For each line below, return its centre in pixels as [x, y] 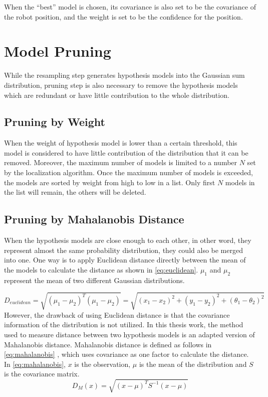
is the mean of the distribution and [193, 364]
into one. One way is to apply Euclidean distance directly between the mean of [125, 260]
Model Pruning [58, 51]
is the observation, [102, 364]
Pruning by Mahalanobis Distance [94, 219]
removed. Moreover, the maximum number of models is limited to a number [121, 162]
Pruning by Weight [55, 122]
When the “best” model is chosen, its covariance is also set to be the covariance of [130, 7]
